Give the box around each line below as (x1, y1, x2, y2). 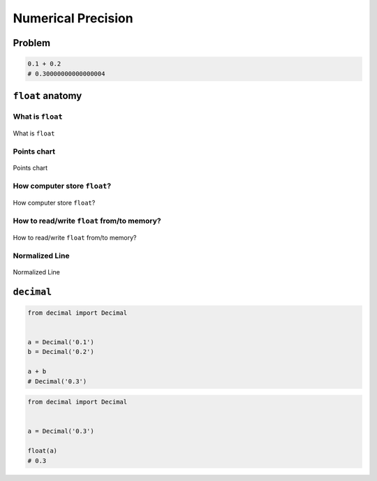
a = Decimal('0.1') (27, 339, 94, 346)
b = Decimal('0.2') (27, 348, 94, 356)
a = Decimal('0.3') (27, 427, 94, 436)
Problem (13, 37, 51, 49)
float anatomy (13, 89, 82, 101)
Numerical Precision (13, 10, 133, 26)
